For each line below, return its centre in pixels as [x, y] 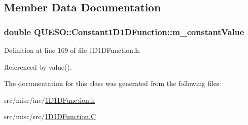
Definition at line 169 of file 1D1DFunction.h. [72, 50]
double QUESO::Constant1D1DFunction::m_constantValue [124, 31]
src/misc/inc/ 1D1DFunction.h [50, 100]
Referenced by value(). [38, 66]
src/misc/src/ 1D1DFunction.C [50, 116]
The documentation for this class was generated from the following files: [113, 83]
